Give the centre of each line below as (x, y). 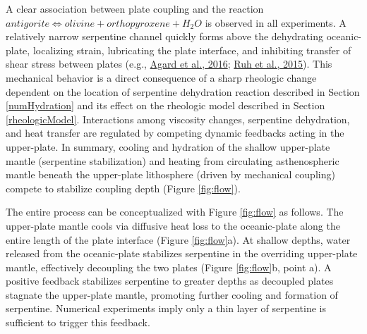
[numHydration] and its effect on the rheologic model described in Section (166, 105)
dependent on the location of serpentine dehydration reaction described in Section (183, 91)
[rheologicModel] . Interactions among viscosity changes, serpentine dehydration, (178, 119)
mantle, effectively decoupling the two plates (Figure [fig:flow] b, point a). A (169, 267)
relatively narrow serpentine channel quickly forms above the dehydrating (164, 36)
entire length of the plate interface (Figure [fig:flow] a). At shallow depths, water (178, 239)
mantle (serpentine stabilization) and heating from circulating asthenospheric (173, 160)
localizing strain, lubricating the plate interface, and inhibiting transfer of (192, 50)
